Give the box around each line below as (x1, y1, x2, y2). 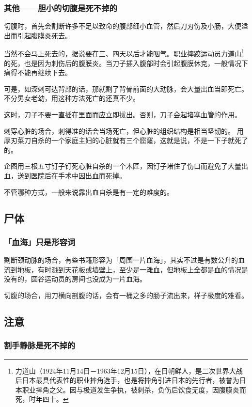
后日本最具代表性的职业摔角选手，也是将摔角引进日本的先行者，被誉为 (15, 375, 239, 385)
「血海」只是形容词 (4, 235, 76, 248)
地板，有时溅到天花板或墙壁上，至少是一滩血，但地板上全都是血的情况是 (17, 264, 248, 274)
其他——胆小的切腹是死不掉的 (4, 1, 117, 14)
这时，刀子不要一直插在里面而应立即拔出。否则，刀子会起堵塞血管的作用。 (4, 110, 241, 120)
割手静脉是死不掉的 (4, 339, 76, 351)
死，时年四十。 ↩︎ (15, 394, 69, 404)
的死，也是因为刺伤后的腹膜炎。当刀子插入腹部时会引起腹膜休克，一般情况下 (4, 58, 248, 68)
